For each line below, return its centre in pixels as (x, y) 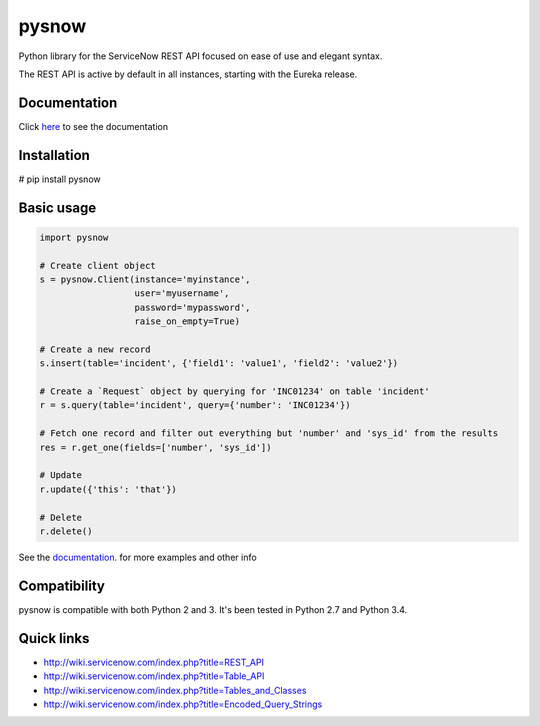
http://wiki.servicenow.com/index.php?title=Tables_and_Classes (175, 690)
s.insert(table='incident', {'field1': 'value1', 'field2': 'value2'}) (219, 363)
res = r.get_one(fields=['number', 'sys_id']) (155, 447)
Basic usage (57, 207)
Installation (54, 155)
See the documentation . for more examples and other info (137, 557)
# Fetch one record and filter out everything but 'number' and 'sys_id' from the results (269, 433)
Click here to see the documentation (93, 126)
